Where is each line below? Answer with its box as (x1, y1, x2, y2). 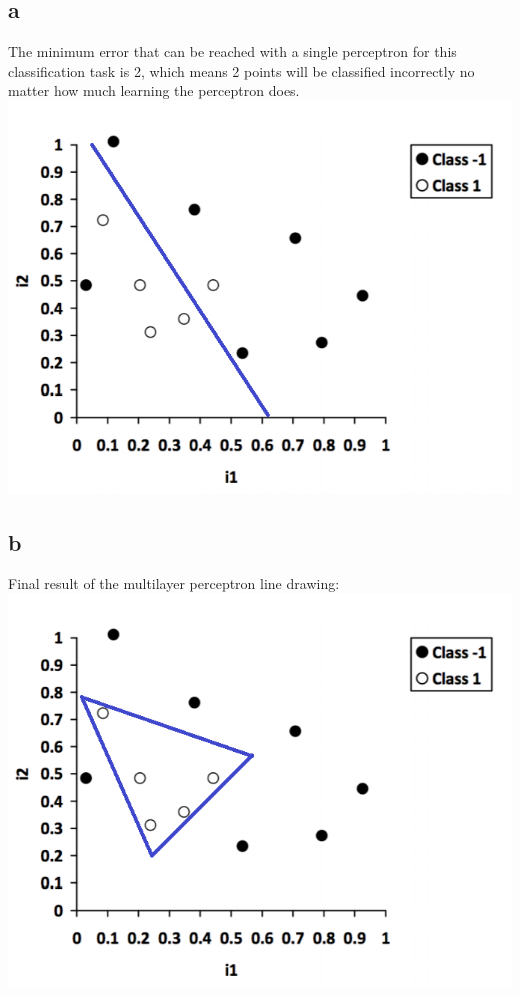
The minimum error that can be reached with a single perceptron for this (8, 41, 457, 62)
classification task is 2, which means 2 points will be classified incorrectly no (8, 60, 475, 81)
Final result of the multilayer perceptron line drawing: (8, 573, 340, 594)
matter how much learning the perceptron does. (8, 80, 300, 101)
